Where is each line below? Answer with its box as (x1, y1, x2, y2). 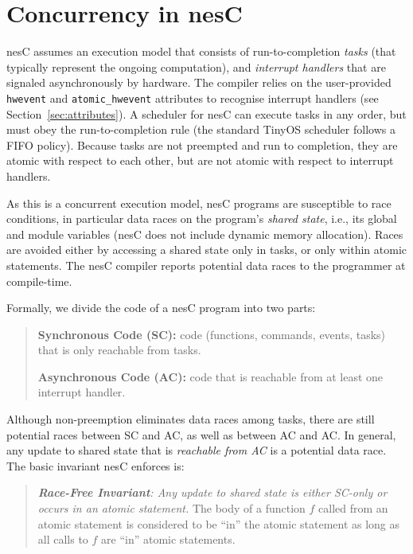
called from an (318, 500, 388, 517)
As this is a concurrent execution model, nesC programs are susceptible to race (6, 194, 392, 211)
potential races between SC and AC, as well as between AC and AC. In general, (6, 426, 396, 443)
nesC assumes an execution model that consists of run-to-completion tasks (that (6, 43, 396, 60)
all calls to (37, 531, 88, 548)
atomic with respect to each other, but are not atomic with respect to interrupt (6, 152, 394, 169)
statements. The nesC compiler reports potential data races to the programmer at (6, 256, 406, 273)
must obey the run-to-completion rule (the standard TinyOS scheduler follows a (6, 121, 395, 138)
